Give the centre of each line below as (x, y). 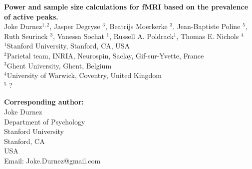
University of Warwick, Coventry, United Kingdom (84, 75)
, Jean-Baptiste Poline (207, 26)
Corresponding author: (44, 102)
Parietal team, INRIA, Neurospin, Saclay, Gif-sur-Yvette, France (105, 55)
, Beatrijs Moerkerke (136, 26)
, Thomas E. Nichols (208, 36)
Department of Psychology (45, 121)
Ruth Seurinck (26, 36)
